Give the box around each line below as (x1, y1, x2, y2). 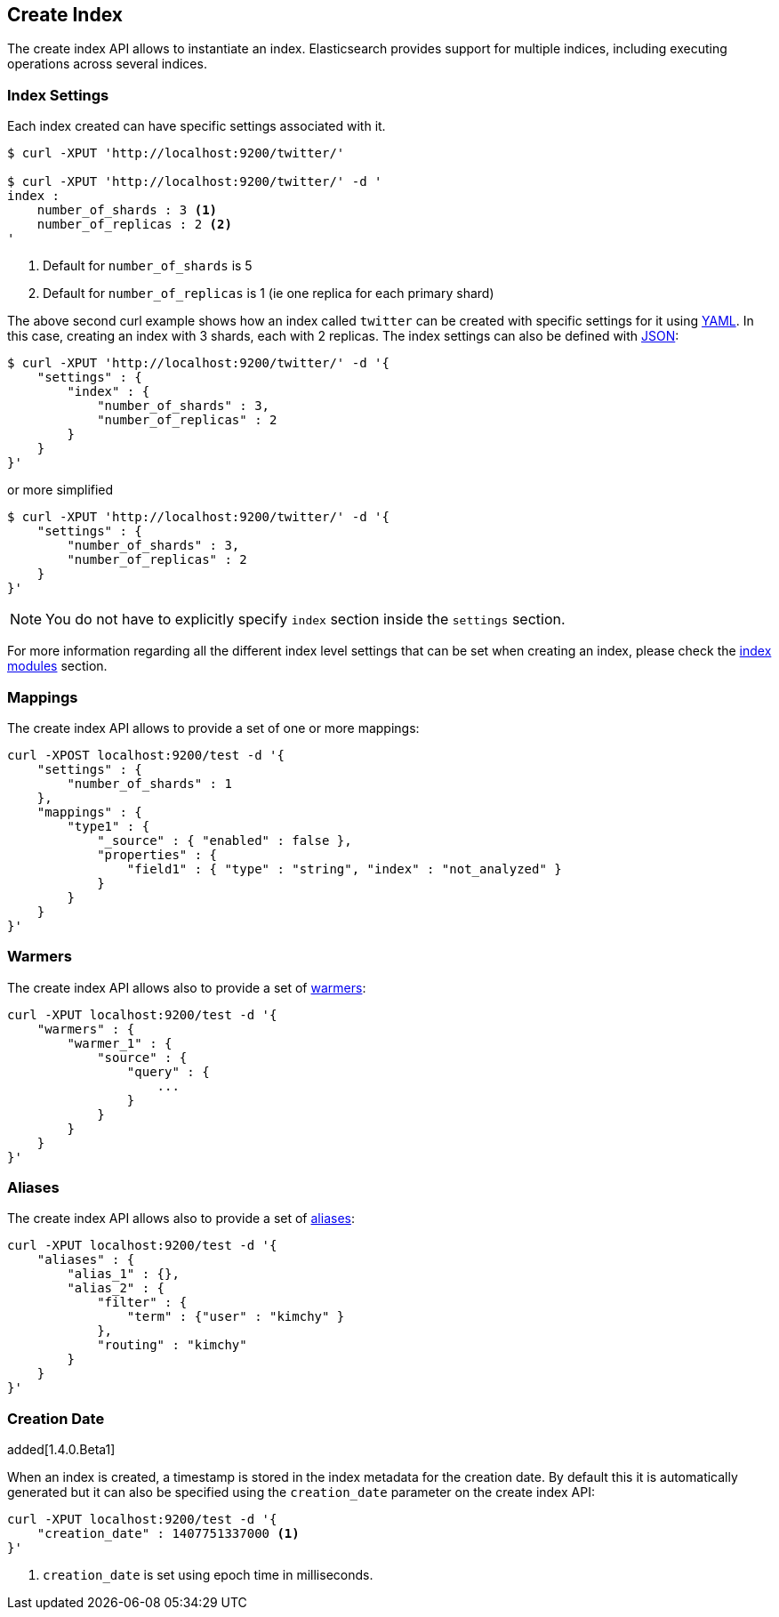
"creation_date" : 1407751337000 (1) (36, 1526, 300, 1541)
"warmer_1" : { (67, 1035, 173, 1050)
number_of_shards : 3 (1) (36, 203, 218, 218)
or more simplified (7, 482, 114, 498)
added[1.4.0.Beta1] (7, 1442, 116, 1458)
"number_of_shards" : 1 (67, 776, 232, 791)
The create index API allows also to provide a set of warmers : (7, 979, 366, 995)
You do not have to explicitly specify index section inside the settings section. (45, 610, 566, 629)
